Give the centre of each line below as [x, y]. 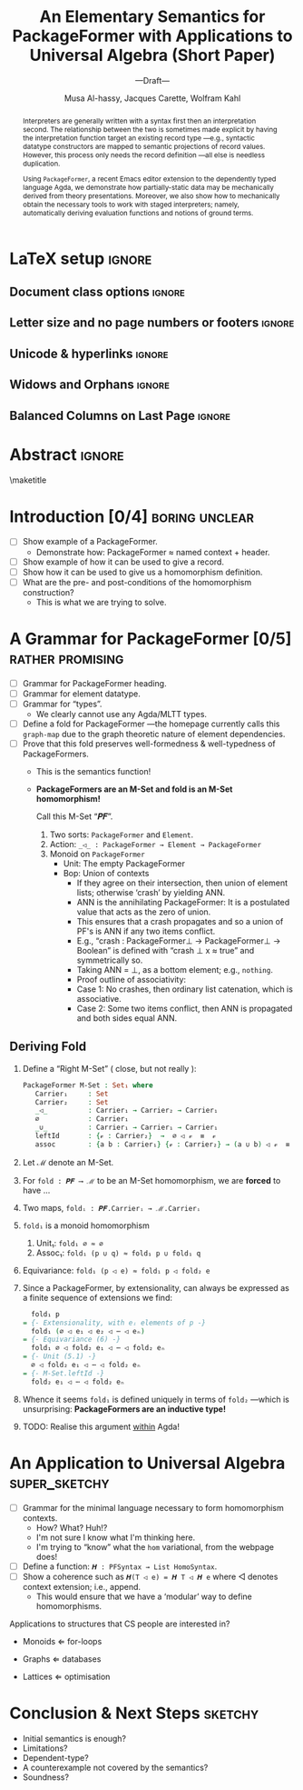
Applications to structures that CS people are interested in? [120, 1624]
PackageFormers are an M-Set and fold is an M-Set [134, 789]
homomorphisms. [69, 1605]
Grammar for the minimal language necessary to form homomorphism [153, 1507]
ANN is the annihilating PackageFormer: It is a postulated [183, 902]
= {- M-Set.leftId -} [63, 1373]
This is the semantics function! [93, 771]
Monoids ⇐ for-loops [62, 1641]
